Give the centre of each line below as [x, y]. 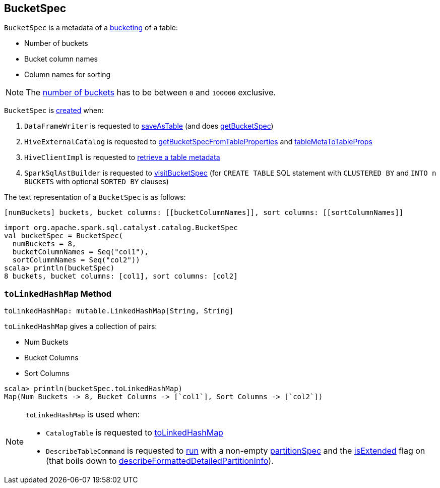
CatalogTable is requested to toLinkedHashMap [135, 433]
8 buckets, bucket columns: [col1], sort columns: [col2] [121, 276]
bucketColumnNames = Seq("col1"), [80, 252]
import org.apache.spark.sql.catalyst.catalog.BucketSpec [121, 228]
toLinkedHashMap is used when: [83, 415]
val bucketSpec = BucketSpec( [64, 236]
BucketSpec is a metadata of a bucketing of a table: [91, 28]
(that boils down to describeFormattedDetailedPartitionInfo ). [160, 461]
